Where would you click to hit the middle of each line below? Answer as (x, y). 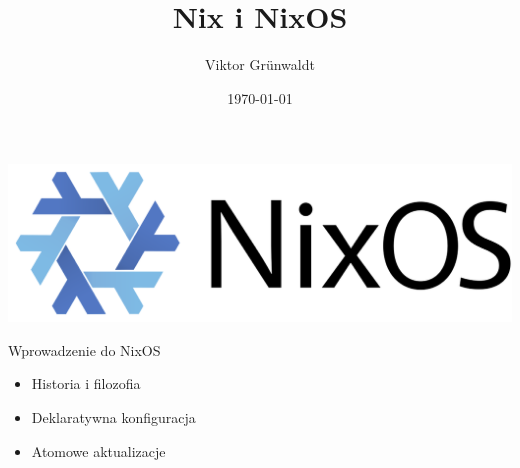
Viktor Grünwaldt (260, 64)
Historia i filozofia (86, 383)
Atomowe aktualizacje (98, 450)
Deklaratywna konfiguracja (113, 417)
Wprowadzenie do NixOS (84, 349)
